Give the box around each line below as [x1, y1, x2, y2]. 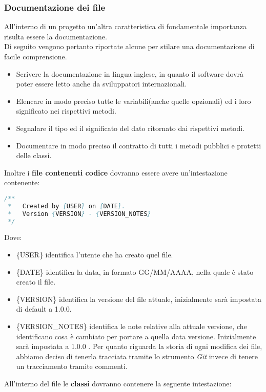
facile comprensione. [4, 51, 67, 61]
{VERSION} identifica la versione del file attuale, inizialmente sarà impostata [16, 293, 262, 304]
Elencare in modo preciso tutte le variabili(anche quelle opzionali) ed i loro [16, 95, 251, 106]
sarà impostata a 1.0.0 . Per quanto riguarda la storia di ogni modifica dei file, [16, 341, 262, 352]
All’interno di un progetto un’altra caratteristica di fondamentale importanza [4, 21, 247, 32]
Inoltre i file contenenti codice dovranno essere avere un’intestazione [4, 167, 228, 178]
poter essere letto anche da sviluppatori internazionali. [16, 78, 187, 89]
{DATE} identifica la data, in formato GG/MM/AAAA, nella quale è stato [16, 266, 254, 277]
